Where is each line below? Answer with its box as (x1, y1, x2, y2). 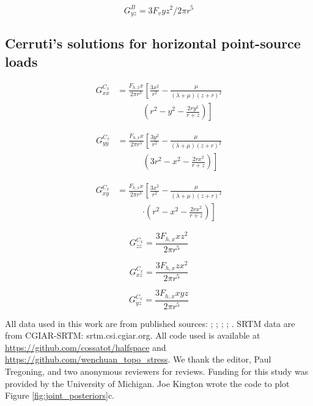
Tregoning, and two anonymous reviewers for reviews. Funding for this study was (5, 364, 309, 377)
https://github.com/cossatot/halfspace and (5, 340, 166, 353)
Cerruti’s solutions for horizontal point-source (5, 34, 301, 53)
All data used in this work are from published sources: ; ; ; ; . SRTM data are (5, 317, 295, 329)
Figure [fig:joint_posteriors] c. (5, 389, 115, 402)
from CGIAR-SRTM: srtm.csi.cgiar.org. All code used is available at (5, 329, 260, 342)
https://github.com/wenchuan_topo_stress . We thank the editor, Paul (5, 353, 271, 366)
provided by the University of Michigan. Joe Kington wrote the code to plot (5, 377, 290, 389)
